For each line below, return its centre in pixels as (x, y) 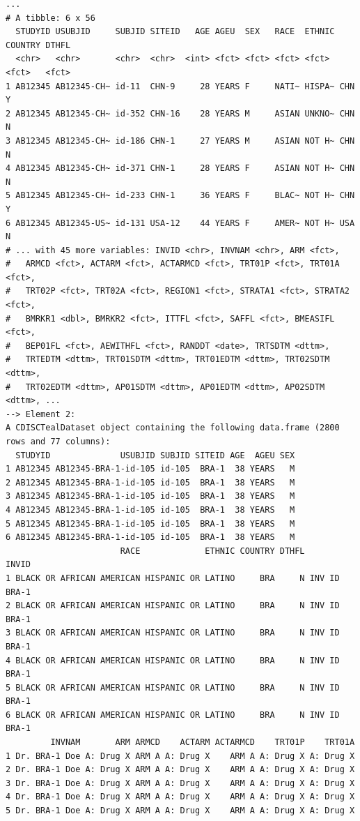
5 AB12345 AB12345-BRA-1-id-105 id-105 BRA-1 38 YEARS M (150, 524)
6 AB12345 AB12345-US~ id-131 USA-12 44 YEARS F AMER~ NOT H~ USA (180, 223)
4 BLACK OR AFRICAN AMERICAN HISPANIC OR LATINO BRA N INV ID (173, 660)
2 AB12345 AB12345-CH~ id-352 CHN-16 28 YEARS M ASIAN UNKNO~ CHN (180, 113)
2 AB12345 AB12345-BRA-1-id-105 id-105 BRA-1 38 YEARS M (150, 482)
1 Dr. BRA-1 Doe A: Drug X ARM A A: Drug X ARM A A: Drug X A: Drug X (180, 756)
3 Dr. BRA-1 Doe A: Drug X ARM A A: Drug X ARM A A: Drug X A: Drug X (180, 783)
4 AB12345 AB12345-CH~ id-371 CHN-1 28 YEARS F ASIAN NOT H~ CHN (180, 168)
